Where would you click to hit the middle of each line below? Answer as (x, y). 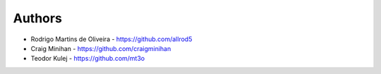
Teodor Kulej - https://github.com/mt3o (87, 59)
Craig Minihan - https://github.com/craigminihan (101, 48)
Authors (38, 18)
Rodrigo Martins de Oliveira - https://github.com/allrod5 (111, 39)
